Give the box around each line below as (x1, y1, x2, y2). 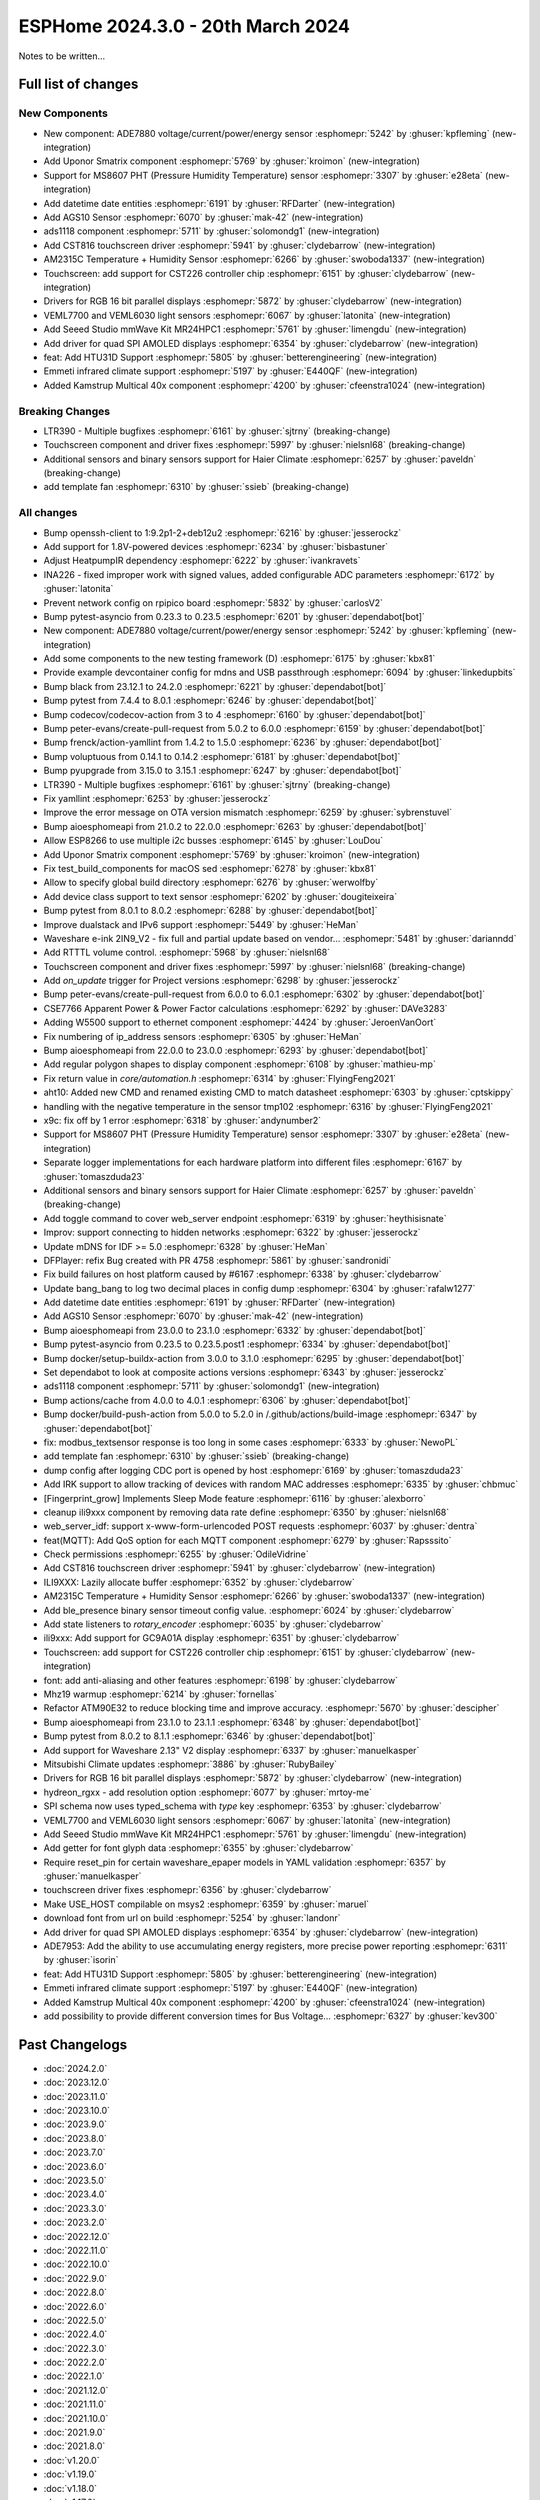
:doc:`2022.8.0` (43, 2286, 108, 2299)
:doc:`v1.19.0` (43, 2468, 97, 2480)
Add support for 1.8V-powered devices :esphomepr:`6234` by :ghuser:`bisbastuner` (43, 540, 389, 552)
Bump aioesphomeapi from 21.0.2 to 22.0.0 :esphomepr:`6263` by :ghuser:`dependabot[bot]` (43, 820, 427, 832)
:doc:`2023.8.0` (43, 2132, 107, 2144)
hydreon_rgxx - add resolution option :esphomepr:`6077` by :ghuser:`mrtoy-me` (43, 1786, 373, 1798)
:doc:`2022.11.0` (43, 2244, 109, 2256)
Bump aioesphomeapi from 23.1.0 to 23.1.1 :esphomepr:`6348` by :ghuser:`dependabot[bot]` (43, 1716, 422, 1728)
